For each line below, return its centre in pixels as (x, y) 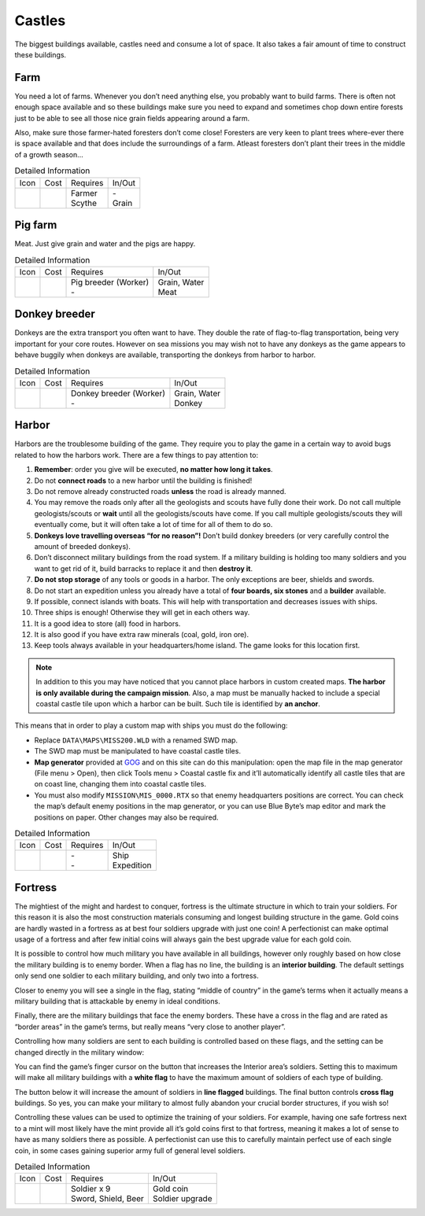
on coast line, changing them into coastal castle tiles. (120, 784)
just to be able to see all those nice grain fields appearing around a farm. (132, 118)
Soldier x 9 (91, 1189)
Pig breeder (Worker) (110, 282)
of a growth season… (49, 154)
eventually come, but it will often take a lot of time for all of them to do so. (153, 525)
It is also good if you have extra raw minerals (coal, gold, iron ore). (142, 635)
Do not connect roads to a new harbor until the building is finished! (143, 481)
